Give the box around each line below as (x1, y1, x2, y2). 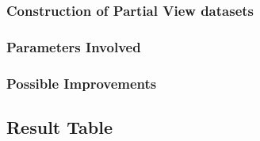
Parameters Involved (6, 36, 141, 56)
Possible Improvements (6, 73, 157, 93)
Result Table (6, 114, 113, 139)
